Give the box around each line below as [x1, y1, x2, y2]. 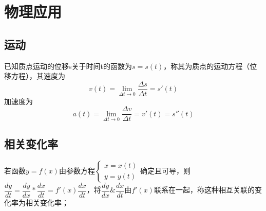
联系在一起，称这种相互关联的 [154, 184, 255, 195]
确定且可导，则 [140, 165, 191, 175]
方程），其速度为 [11, 71, 65, 81]
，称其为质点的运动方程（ [163, 60, 250, 71]
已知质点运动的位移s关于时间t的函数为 [4, 60, 132, 71]
